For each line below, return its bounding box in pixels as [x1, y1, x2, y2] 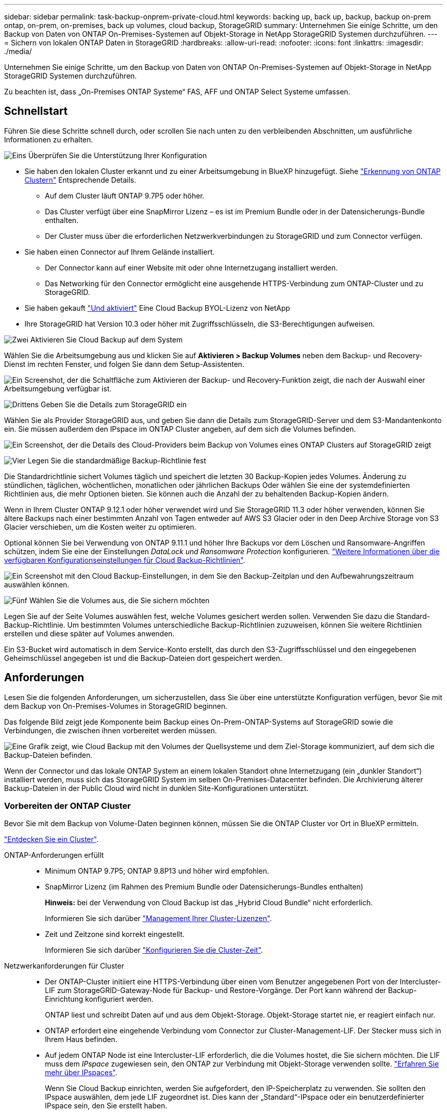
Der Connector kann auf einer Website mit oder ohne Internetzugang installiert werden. [45, 263, 338, 272]
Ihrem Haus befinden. [45, 1035, 117, 1044]
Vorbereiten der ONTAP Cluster [4, 801, 131, 811]
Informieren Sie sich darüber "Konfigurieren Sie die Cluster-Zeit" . [45, 946, 263, 955]
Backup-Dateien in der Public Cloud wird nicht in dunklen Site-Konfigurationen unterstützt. [4, 783, 309, 793]
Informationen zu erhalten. [4, 135, 93, 144]
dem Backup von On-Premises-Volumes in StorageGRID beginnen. [4, 701, 228, 710]
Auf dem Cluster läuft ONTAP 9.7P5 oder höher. [45, 191, 205, 200]
